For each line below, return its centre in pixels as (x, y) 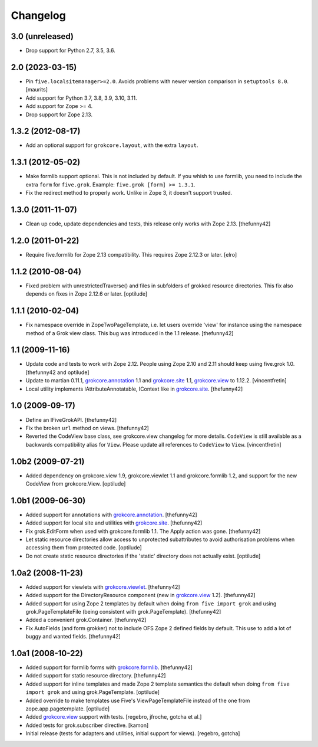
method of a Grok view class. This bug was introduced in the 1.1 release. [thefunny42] (130, 333)
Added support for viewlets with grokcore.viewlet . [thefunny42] (103, 587)
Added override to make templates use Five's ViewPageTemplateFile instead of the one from (138, 700)
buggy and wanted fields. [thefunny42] (73, 637)
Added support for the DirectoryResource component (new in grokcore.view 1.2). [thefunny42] (140, 595)
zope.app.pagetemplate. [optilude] (68, 709)
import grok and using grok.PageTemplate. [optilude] (93, 692)
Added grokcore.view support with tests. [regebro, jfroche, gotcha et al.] (114, 717)
